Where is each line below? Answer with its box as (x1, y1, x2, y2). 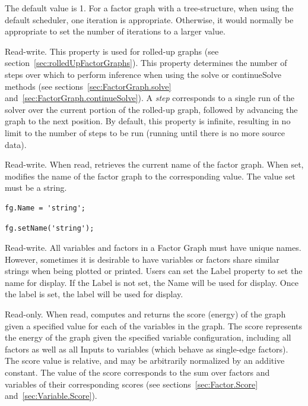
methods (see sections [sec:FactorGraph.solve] (5, 80, 172, 92)
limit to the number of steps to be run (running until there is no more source (5, 126, 285, 139)
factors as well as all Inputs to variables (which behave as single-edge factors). (5, 342, 288, 355)
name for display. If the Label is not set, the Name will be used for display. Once (5, 276, 299, 288)
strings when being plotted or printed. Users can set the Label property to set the (5, 265, 303, 277)
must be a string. (5, 181, 67, 194)
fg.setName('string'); (5, 224, 94, 232)
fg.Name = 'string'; (5, 203, 86, 212)
